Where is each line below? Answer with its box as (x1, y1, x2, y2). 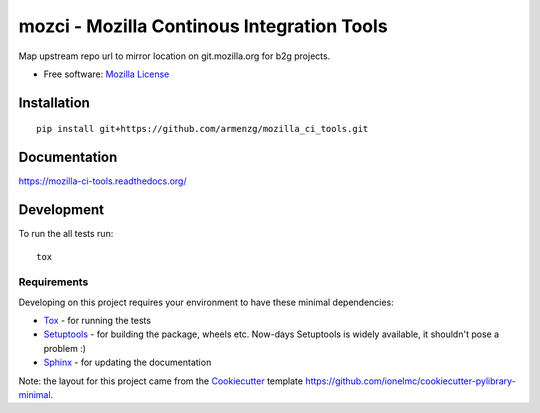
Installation (18, 94, 90, 111)
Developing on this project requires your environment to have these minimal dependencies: (18, 296, 394, 308)
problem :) (43, 342, 87, 354)
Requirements (18, 275, 89, 289)
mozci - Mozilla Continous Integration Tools (18, 15, 389, 37)
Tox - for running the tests (43, 315, 152, 327)
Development (18, 201, 105, 219)
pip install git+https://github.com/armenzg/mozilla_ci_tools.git (36, 123, 369, 135)
